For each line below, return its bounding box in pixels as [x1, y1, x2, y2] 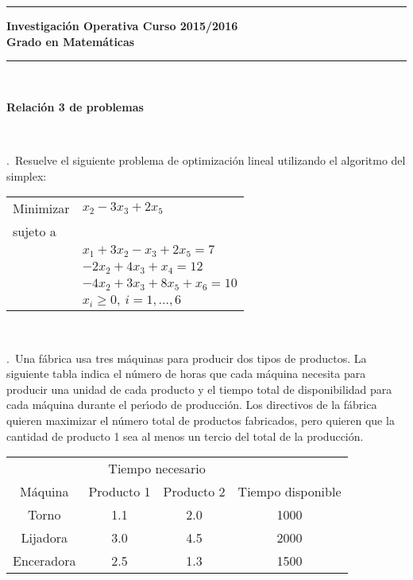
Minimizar [13, 199, 70, 218]
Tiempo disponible [237, 482, 342, 501]
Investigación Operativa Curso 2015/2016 [6, 18, 238, 33]
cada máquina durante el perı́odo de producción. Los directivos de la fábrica [6, 396, 377, 413]
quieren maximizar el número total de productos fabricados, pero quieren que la [6, 411, 395, 428]
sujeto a [13, 222, 56, 241]
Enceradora [13, 551, 76, 570]
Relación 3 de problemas [6, 98, 144, 115]
